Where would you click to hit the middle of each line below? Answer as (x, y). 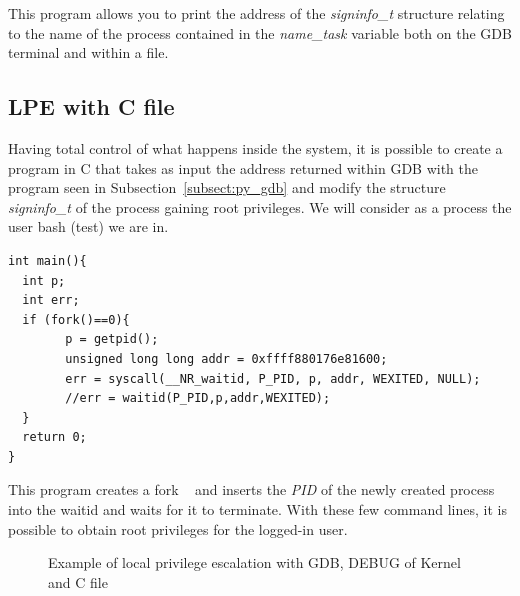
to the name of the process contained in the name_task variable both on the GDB (260, 32)
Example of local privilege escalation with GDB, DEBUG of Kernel (254, 562)
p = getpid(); (112, 339)
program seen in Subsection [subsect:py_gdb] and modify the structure (227, 187)
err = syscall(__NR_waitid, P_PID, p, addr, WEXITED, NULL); (273, 378)
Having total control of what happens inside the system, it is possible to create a (255, 147)
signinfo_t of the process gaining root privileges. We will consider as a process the (260, 206)
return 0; (54, 437)
